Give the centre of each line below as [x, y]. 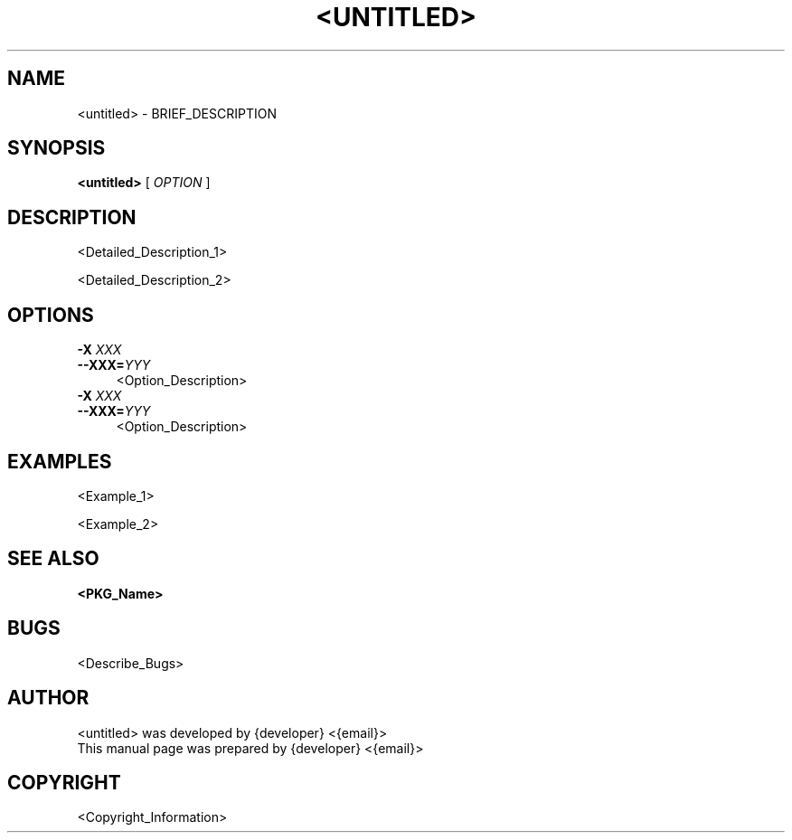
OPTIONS [51, 315]
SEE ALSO [53, 559]
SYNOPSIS [57, 148]
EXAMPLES [60, 461]
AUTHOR [48, 698]
